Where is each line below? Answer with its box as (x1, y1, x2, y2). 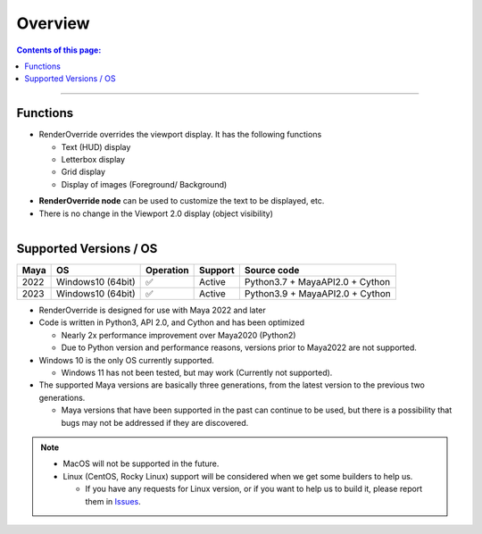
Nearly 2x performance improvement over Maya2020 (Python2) (61, 330, 296, 340)
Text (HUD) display (61, 141, 131, 152)
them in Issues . (85, 496, 142, 506)
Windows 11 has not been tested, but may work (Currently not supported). (61, 367, 333, 379)
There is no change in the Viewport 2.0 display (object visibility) (38, 208, 274, 219)
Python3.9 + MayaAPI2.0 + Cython (244, 288, 392, 300)
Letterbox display (61, 154, 125, 165)
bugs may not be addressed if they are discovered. (61, 417, 249, 428)
